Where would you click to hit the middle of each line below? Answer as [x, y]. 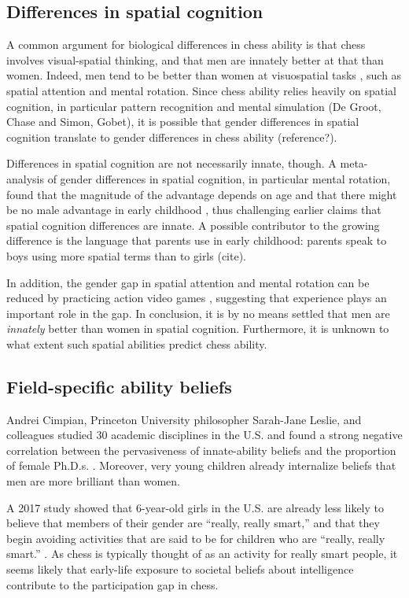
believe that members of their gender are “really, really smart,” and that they [193, 523]
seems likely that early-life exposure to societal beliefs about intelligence [180, 569]
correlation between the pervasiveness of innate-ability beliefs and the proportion [201, 450]
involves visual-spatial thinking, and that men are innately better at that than [195, 59]
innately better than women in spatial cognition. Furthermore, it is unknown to [198, 329]
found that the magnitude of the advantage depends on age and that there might [202, 194]
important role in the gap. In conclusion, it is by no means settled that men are [198, 313]
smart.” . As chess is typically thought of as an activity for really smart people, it [202, 554]
